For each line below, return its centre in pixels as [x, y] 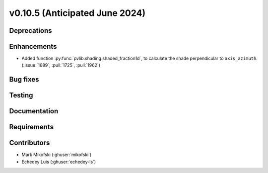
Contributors [30, 143]
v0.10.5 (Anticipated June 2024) [77, 13]
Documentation [34, 111]
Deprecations [31, 31]
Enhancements [33, 46]
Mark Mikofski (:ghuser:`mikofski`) [57, 155]
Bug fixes [24, 80]
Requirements [32, 127]
